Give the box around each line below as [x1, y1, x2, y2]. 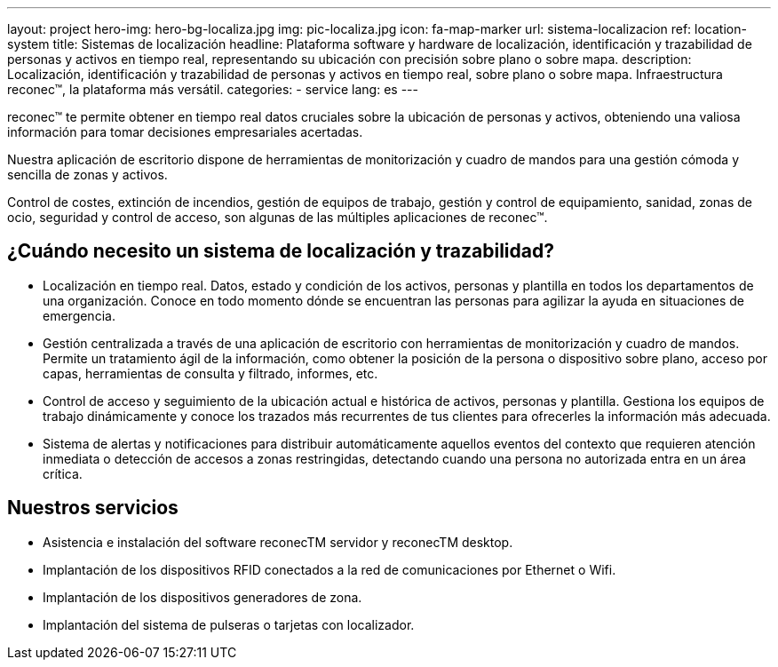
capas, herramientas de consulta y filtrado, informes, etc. [43, 365, 378, 381]
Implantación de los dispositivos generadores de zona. [43, 589, 362, 605]
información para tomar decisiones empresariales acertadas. [7, 124, 363, 139]
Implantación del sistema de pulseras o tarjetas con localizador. [43, 616, 415, 632]
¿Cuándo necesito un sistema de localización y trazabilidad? [7, 240, 554, 263]
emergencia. [43, 307, 115, 323]
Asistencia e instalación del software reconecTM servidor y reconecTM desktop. [43, 534, 513, 550]
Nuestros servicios [7, 496, 179, 520]
